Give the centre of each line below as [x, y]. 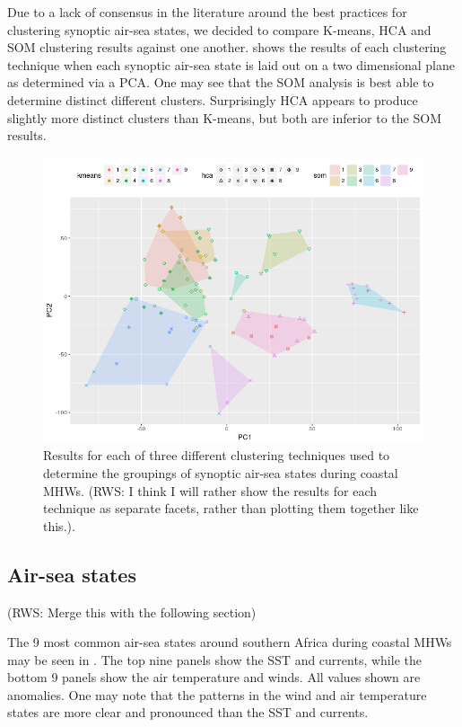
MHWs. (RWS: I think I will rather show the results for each [210, 490]
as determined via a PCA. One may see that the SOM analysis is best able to [221, 82]
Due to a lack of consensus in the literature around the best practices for [207, 12]
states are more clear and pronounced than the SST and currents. [188, 712]
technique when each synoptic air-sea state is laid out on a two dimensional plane [231, 64]
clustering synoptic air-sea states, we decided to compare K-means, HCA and [219, 29]
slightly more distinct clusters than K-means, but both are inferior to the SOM [224, 117]
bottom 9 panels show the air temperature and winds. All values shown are [214, 677]
